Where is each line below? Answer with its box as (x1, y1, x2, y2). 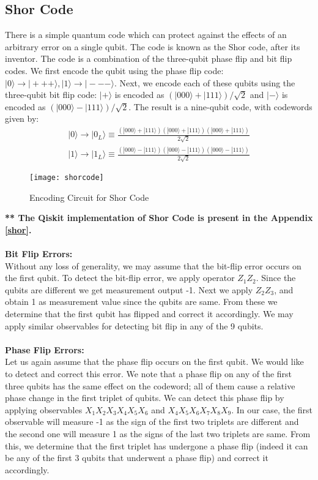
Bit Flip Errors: (5, 247, 73, 260)
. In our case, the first (231, 403, 312, 416)
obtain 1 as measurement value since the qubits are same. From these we (5, 295, 278, 308)
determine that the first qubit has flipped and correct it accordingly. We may (5, 307, 294, 320)
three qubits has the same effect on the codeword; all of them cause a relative (5, 379, 295, 392)
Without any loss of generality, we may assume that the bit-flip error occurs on (5, 259, 301, 272)
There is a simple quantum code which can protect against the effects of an (5, 28, 287, 41)
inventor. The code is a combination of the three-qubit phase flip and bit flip (5, 52, 292, 65)
